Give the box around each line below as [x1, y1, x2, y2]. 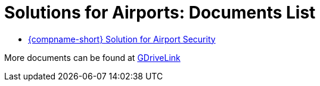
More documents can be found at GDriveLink [4, 52, 181, 63]
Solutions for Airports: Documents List [4, 2, 316, 23]
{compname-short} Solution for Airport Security [28, 33, 216, 44]
